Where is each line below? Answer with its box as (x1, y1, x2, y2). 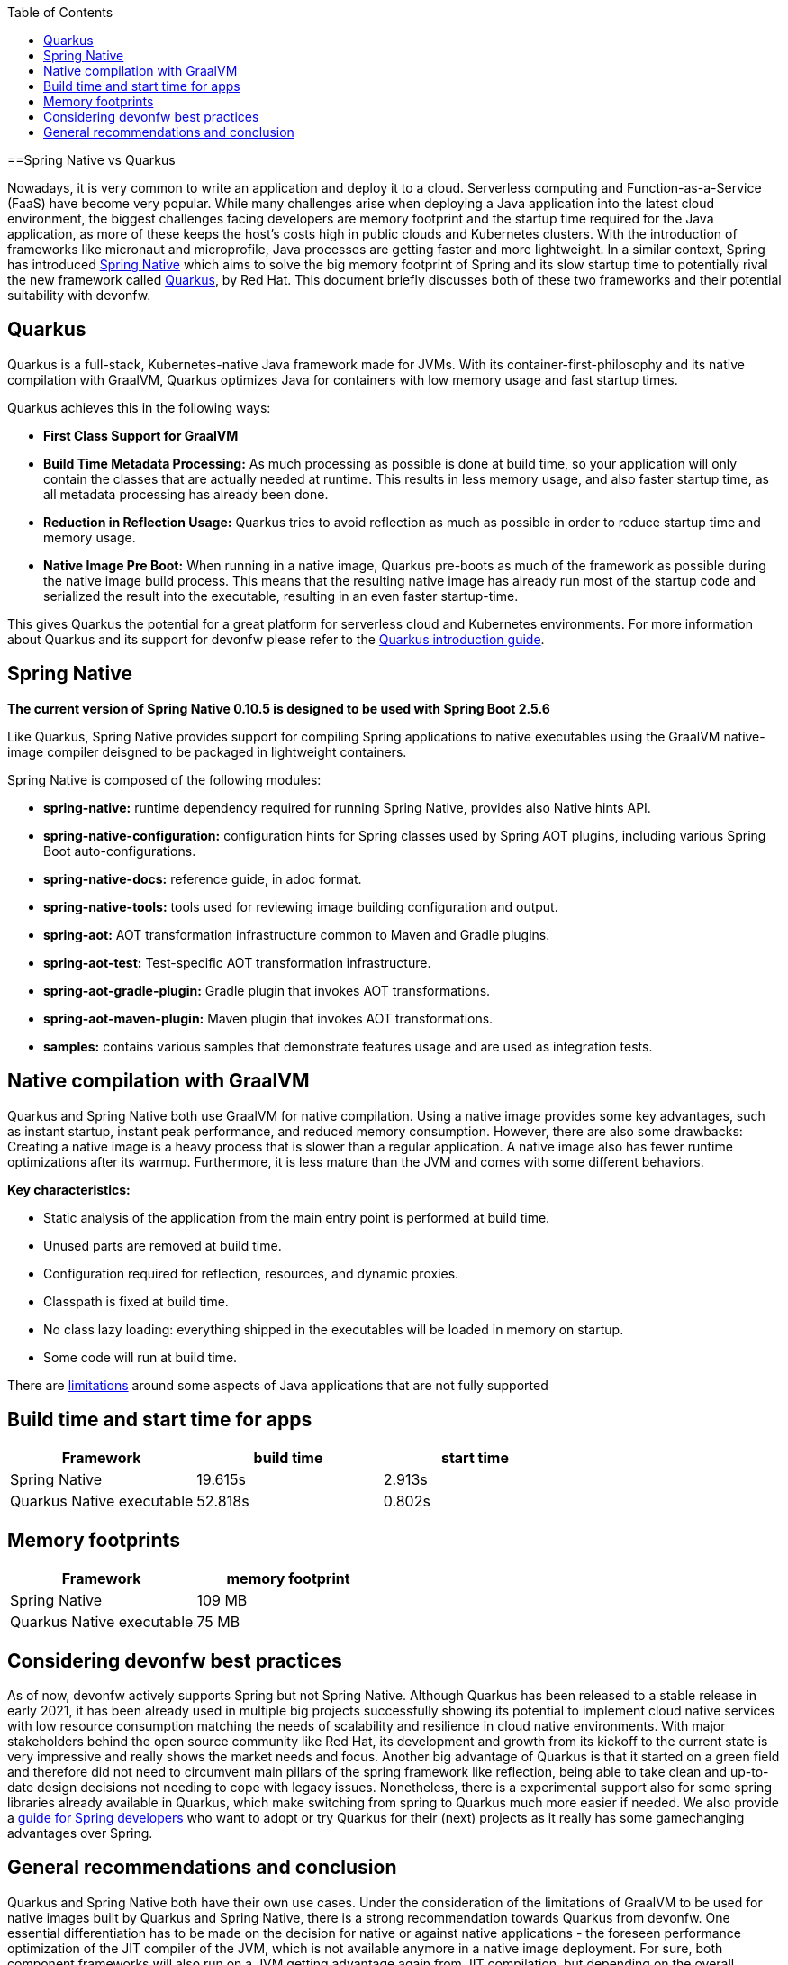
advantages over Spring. (7, 1825, 153, 1842)
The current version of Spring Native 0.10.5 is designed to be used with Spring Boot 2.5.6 (7, 700, 550, 716)
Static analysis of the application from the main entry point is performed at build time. (43, 1209, 550, 1225)
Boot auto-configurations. (43, 842, 196, 859)
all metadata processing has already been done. (43, 486, 329, 502)
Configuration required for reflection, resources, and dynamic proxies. (43, 1265, 459, 1281)
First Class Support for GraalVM (43, 427, 239, 443)
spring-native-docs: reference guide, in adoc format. (43, 870, 362, 887)
